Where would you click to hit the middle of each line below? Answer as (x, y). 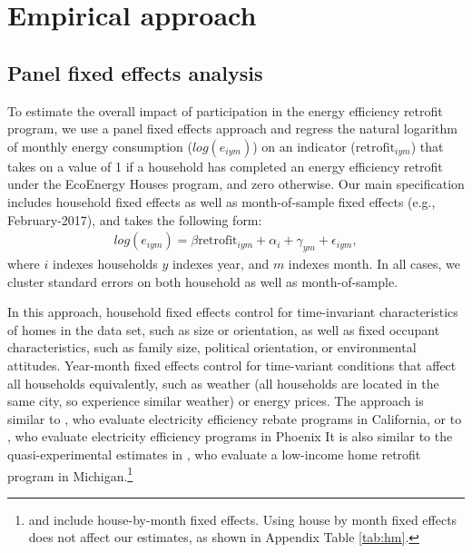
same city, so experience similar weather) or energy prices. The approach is (216, 401)
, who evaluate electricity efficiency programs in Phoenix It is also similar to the (230, 436)
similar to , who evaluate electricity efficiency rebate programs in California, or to (235, 418)
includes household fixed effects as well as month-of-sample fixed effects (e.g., (221, 201)
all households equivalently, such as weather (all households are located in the (223, 383)
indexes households (105, 263)
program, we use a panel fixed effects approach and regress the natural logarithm (233, 128)
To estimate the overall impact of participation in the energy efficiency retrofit (225, 110)
